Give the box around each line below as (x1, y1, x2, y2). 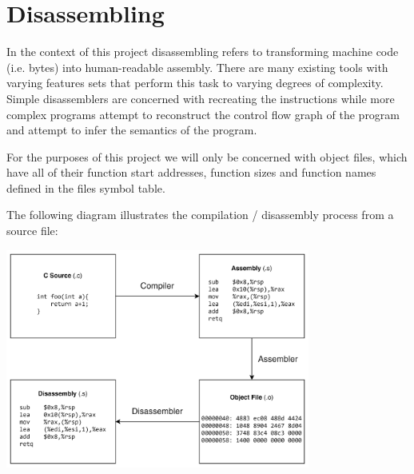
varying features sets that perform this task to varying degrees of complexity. (6, 74, 384, 91)
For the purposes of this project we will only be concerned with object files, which (6, 148, 408, 165)
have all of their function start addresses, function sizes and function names (6, 164, 376, 181)
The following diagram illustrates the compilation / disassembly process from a (6, 206, 394, 223)
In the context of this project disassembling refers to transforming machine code (6, 43, 399, 60)
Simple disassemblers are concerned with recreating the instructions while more (6, 90, 395, 106)
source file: (6, 222, 58, 239)
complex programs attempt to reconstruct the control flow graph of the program (6, 106, 400, 122)
